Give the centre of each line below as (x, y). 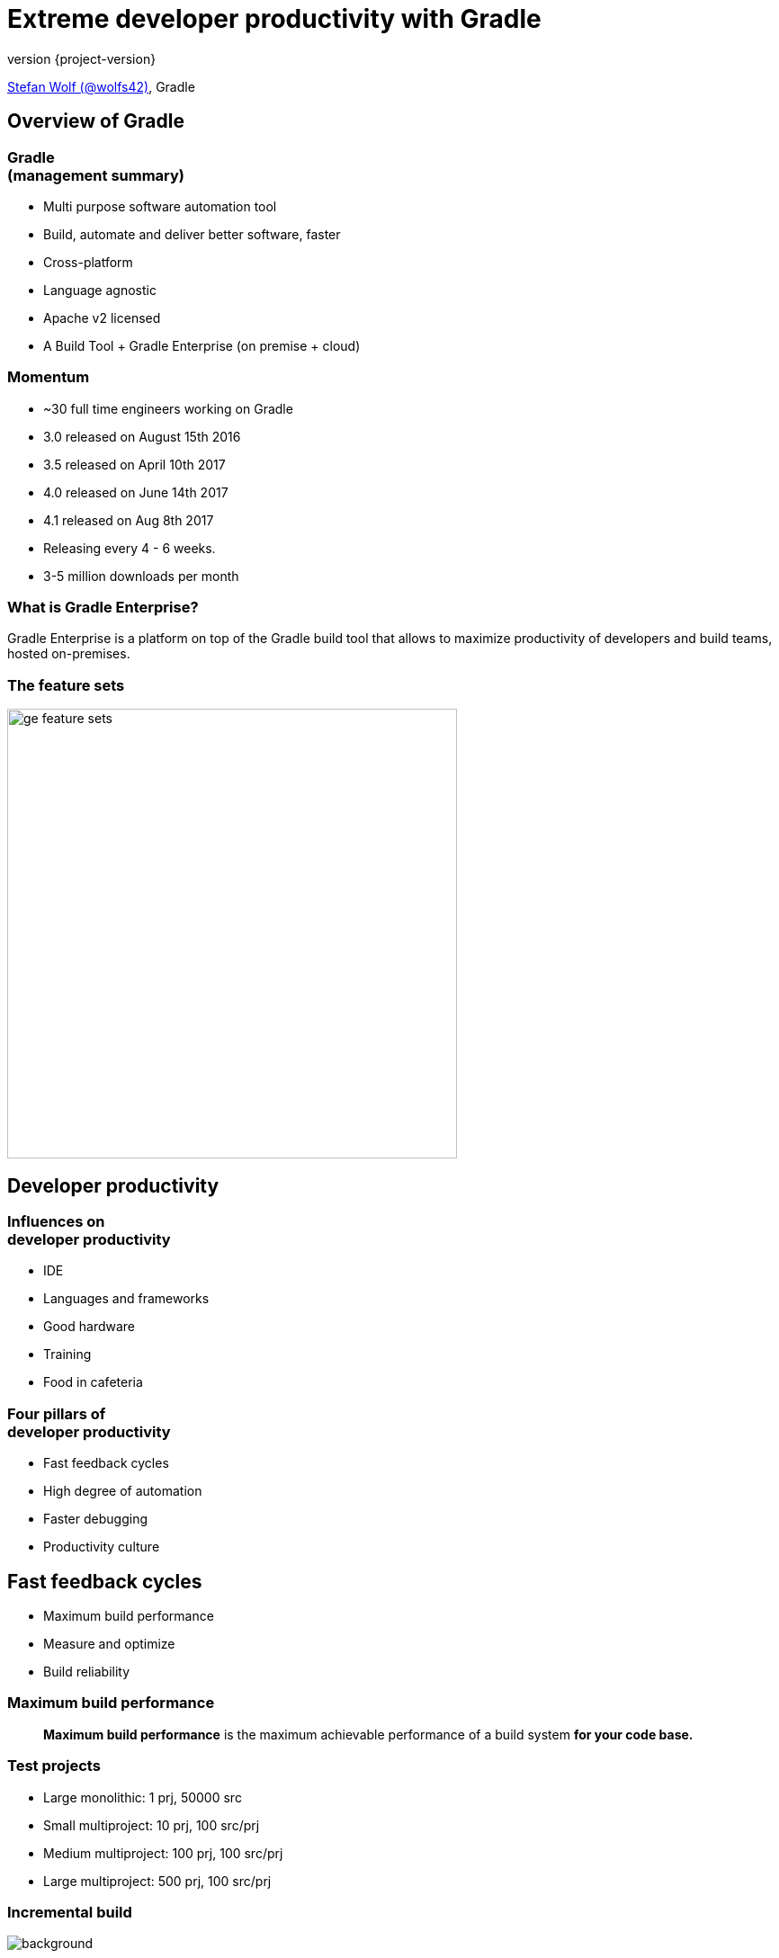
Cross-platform (88, 262)
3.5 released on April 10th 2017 (134, 464)
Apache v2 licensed (102, 317)
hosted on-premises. (69, 654)
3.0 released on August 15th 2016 (142, 436)
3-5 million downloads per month (141, 576)
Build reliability (87, 1672)
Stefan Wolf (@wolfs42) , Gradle (101, 86)
